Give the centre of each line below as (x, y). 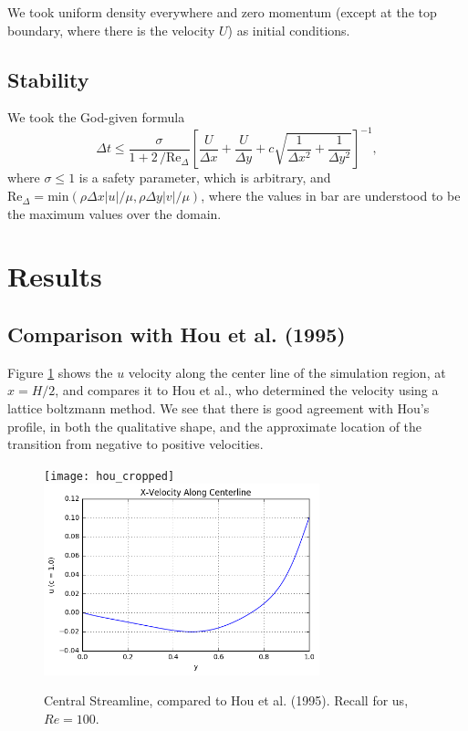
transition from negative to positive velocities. (135, 444)
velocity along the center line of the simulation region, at (287, 372)
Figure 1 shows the (60, 372)
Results (55, 276)
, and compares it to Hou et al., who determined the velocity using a (247, 390)
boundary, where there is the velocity (111, 30)
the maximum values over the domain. (114, 213)
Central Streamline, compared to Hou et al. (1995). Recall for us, (226, 700)
